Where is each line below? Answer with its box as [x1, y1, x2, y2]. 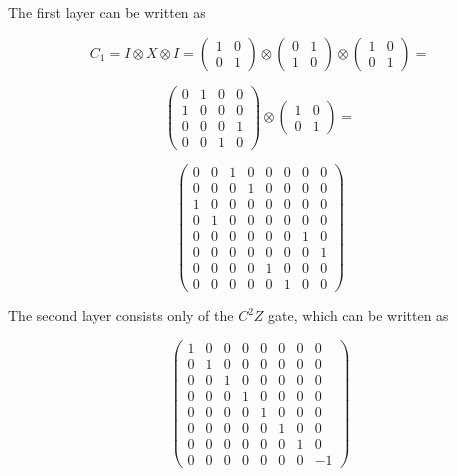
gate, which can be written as [268, 305, 449, 326]
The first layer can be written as [8, 2, 206, 22]
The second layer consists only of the [8, 305, 234, 326]
